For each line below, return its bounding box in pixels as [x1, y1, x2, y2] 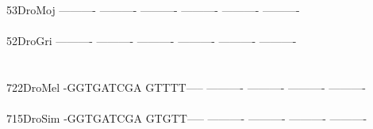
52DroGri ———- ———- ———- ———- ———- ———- [6, 32, 297, 49]
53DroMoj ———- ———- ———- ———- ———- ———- [6, 2, 300, 17]
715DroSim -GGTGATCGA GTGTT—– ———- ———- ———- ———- [6, 110, 367, 127]
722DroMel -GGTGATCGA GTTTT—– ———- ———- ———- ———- [6, 78, 366, 95]
